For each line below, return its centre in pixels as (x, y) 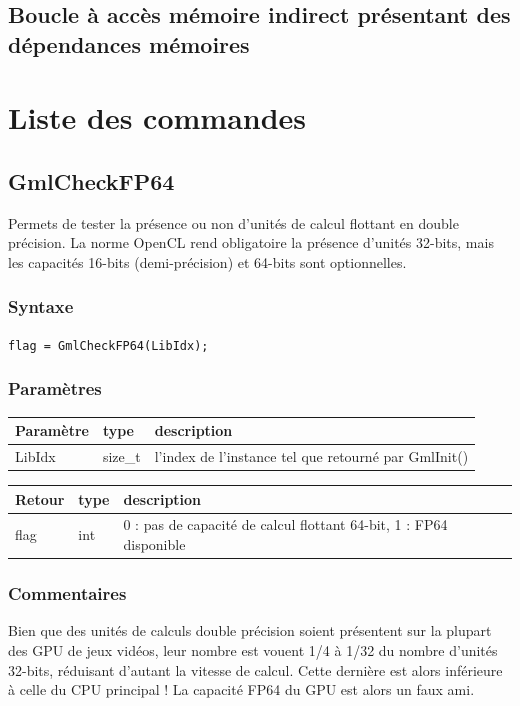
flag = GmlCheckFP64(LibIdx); (108, 345)
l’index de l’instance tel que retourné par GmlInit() (311, 455)
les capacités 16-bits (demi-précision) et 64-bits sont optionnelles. (207, 261)
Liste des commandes (157, 117)
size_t (121, 455)
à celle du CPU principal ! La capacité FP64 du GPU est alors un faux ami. (241, 689)
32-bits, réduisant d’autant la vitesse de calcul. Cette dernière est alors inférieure (255, 669)
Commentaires (67, 593)
